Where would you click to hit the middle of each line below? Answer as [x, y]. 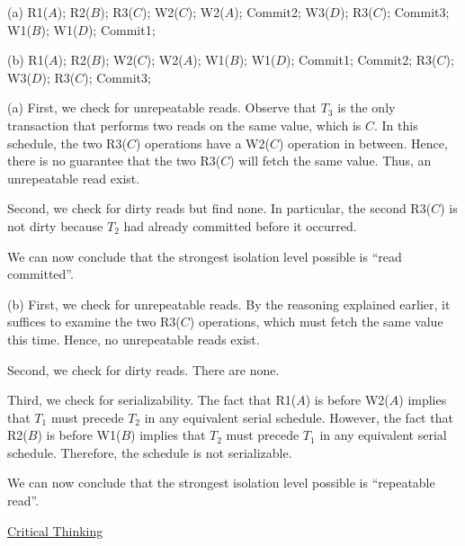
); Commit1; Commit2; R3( [362, 60]
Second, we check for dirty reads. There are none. [143, 369]
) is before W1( [79, 435]
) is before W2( [347, 400]
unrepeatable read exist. [74, 178]
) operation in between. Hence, [363, 143]
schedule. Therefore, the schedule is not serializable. [150, 452]
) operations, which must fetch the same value [316, 322]
